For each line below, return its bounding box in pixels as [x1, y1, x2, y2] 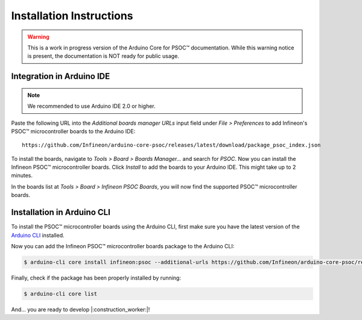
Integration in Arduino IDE [11, 71, 110, 81]
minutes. [11, 172, 33, 179]
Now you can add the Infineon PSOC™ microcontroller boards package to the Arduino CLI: [11, 242, 235, 249]
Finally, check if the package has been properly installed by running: [11, 274, 181, 281]
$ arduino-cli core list [24, 290, 98, 297]
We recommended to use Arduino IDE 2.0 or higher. [27, 102, 156, 110]
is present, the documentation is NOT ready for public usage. [27, 52, 179, 60]
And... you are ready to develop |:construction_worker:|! [11, 306, 150, 313]
